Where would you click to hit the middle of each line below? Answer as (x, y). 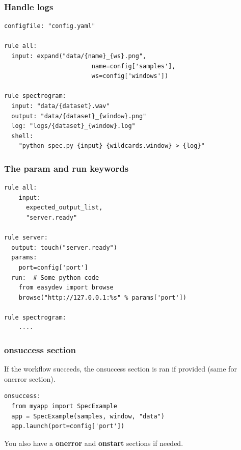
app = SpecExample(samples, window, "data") (88, 416)
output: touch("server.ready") (64, 247)
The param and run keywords (66, 168)
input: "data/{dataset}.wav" (61, 106)
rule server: (26, 238)
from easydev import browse (66, 288)
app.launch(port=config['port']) (68, 426)
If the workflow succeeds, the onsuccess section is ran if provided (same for (120, 369)
